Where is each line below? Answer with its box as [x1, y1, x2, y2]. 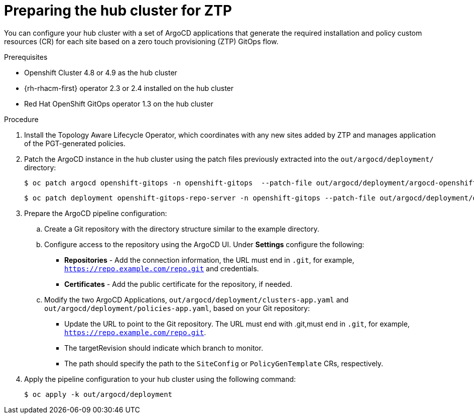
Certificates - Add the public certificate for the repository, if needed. [64, 279, 292, 288]
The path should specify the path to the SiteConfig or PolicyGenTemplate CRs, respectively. [64, 359, 384, 368]
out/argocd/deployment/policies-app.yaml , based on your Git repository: [44, 303, 310, 312]
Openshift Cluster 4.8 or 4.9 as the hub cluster [24, 68, 177, 77]
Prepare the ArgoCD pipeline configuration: [24, 208, 167, 218]
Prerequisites [4, 52, 48, 61]
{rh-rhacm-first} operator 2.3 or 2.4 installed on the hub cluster [24, 83, 234, 92]
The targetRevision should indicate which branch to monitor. [64, 343, 263, 352]
